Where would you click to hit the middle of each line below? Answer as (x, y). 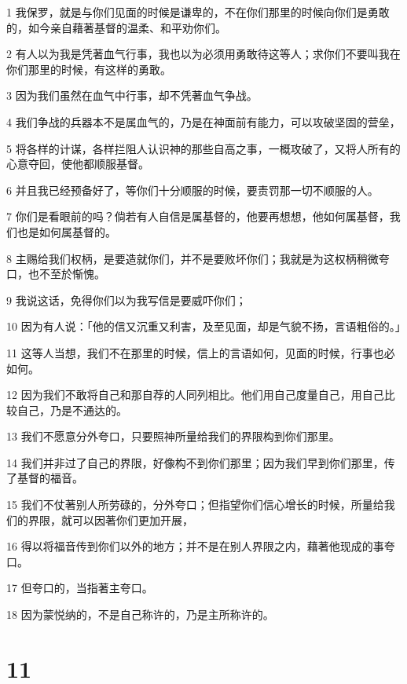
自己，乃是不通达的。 (72, 410)
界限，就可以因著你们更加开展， (110, 519)
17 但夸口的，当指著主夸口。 (80, 588)
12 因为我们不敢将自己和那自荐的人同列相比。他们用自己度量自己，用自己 (195, 395)
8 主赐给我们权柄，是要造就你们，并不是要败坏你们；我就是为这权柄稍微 (192, 258)
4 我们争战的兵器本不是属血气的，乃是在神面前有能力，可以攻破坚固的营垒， (203, 121)
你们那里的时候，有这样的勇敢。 (89, 69)
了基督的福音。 (45, 478)
